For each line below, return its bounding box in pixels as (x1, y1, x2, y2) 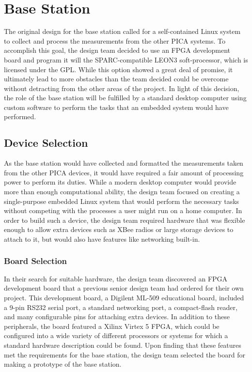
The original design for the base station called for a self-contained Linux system (4, 26, 241, 36)
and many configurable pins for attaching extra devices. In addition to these (4, 311, 230, 322)
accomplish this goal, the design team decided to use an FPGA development (4, 45, 231, 55)
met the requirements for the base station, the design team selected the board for (4, 349, 245, 359)
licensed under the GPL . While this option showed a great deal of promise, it (4, 64, 233, 74)
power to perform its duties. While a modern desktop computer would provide (4, 177, 236, 187)
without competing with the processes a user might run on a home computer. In (4, 205, 242, 216)
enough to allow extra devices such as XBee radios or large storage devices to (4, 224, 234, 234)
